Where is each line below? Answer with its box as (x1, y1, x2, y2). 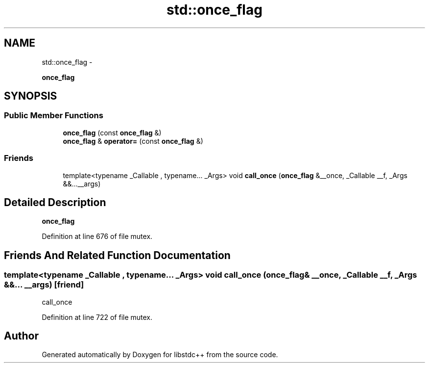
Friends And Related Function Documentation (4, 249, 231, 262)
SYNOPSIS (4, 90, 57, 103)
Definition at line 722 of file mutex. (42, 313, 153, 321)
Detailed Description (4, 196, 106, 209)
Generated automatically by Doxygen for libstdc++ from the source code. (42, 350, 278, 359)
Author (4, 330, 39, 342)
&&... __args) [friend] (4, 280, 84, 290)
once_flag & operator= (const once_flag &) (63, 136, 203, 145)
